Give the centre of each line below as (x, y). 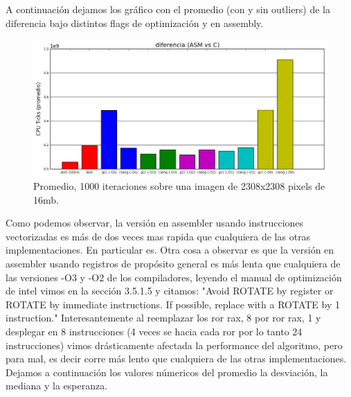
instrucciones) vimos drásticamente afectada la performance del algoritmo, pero (174, 345)
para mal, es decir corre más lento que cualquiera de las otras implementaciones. (176, 359)
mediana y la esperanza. (57, 386)
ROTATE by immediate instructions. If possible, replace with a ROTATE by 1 (173, 304)
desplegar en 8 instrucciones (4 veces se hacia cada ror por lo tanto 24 (154, 332)
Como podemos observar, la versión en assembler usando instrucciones (155, 223)
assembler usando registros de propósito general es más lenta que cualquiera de (173, 264)
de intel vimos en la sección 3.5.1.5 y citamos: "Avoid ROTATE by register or (170, 291)
